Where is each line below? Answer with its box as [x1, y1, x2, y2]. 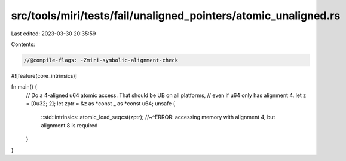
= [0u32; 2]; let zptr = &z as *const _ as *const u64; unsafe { [26, 100, 176, 107]
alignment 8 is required [41, 121, 98, 129]
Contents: [11, 41, 35, 48]
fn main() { [11, 83, 38, 90]
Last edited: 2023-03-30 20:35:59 [11, 30, 96, 37]
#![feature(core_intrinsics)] [11, 72, 78, 79]
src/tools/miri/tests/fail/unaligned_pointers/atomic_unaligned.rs [11, 9, 341, 22]
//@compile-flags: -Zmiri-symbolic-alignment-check [23, 57, 179, 63]
